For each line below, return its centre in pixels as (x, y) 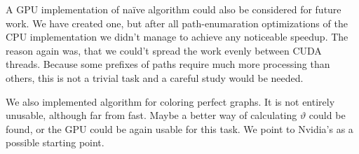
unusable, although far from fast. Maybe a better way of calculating (151, 115)
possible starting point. (55, 142)
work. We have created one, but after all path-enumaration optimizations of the (177, 23)
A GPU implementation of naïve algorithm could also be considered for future (174, 9)
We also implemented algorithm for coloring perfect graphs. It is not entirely (170, 101)
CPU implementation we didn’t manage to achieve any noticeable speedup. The (177, 37)
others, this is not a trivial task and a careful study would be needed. (155, 77)
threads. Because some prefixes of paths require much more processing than (168, 64)
